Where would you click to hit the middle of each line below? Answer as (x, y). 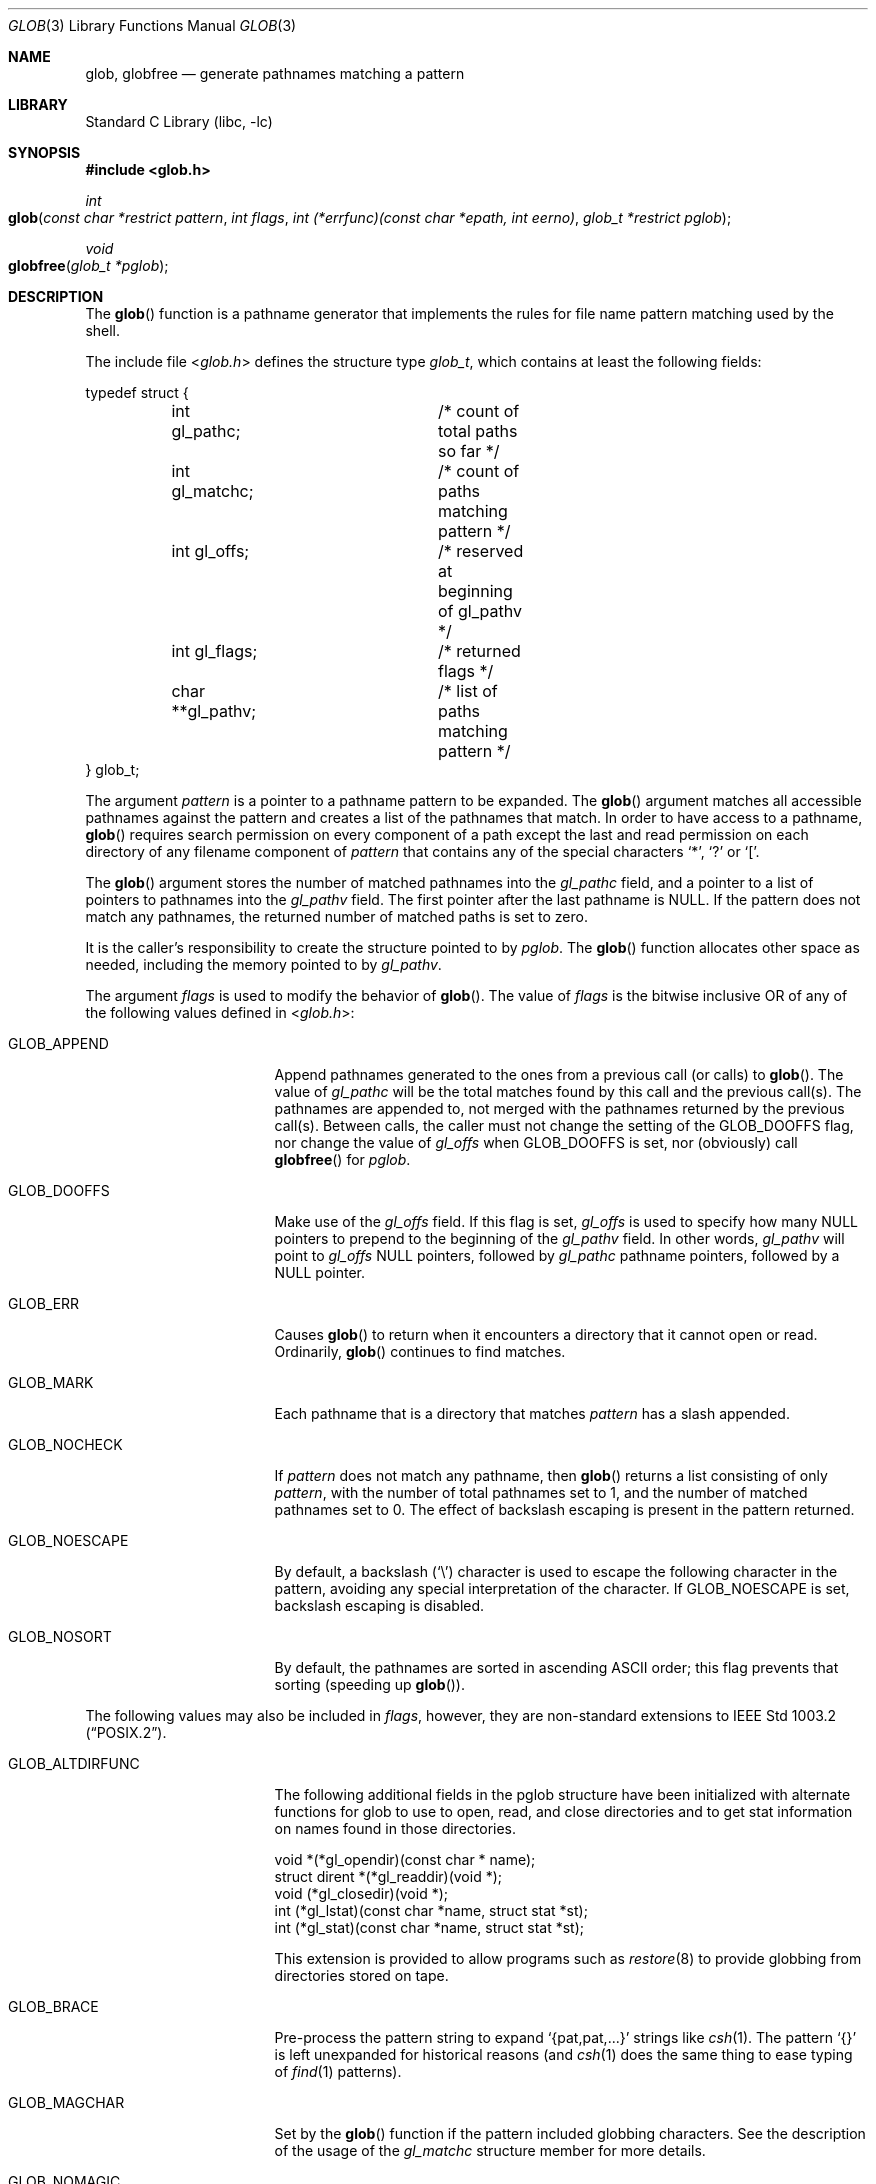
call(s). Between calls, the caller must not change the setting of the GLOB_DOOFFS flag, (564, 1125)
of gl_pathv (479, 611)
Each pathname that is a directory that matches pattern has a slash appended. (532, 1413)
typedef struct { (137, 392)
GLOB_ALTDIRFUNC (74, 1763)
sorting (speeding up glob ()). (369, 1684)
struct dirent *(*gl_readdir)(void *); (388, 1876)
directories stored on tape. (361, 1975)
